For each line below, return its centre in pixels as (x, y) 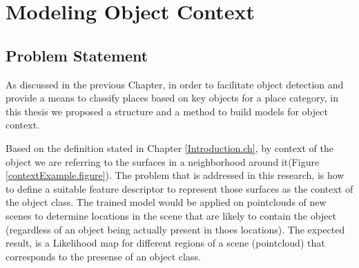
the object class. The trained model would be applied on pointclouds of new (166, 202)
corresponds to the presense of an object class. (103, 256)
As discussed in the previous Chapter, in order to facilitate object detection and (175, 84)
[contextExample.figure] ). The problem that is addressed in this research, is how (175, 175)
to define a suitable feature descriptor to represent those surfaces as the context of (179, 188)
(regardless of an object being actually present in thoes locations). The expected (175, 229)
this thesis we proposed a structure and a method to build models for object (167, 111)
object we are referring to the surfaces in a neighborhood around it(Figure (163, 161)
